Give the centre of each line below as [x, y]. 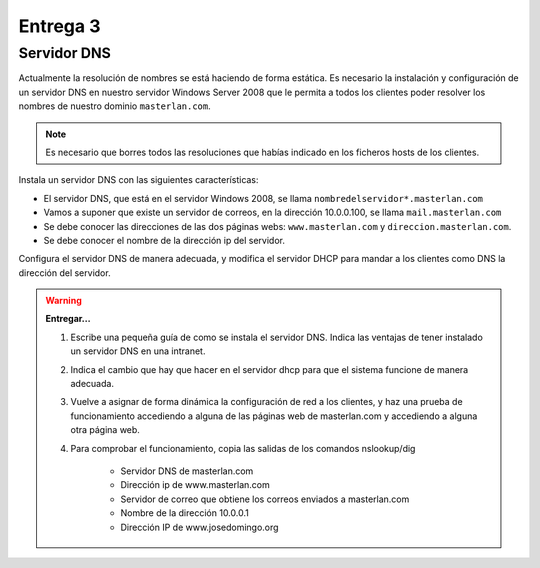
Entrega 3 [59, 26]
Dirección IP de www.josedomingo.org [199, 527]
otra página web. [105, 430]
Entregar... [68, 319]
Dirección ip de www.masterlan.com [195, 485]
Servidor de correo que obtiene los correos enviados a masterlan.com [265, 499]
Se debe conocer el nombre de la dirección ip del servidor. [164, 240]
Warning [63, 301]
